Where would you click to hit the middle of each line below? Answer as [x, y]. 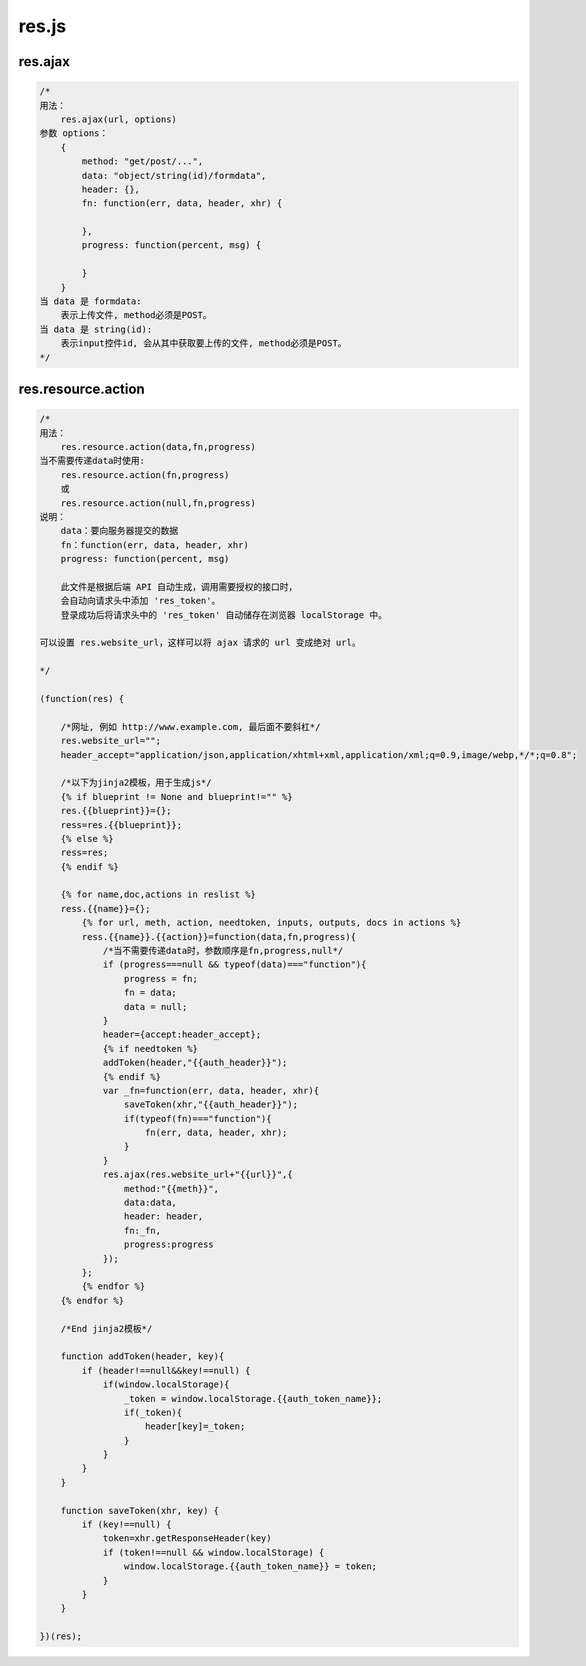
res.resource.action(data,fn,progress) [158, 446]
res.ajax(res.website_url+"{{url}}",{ [198, 1174]
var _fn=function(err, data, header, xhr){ [211, 1090]
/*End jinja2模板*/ [106, 1328]
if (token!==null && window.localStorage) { [213, 1552]
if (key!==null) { [126, 1524]
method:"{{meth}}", [171, 1188]
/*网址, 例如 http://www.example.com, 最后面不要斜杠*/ [190, 726]
